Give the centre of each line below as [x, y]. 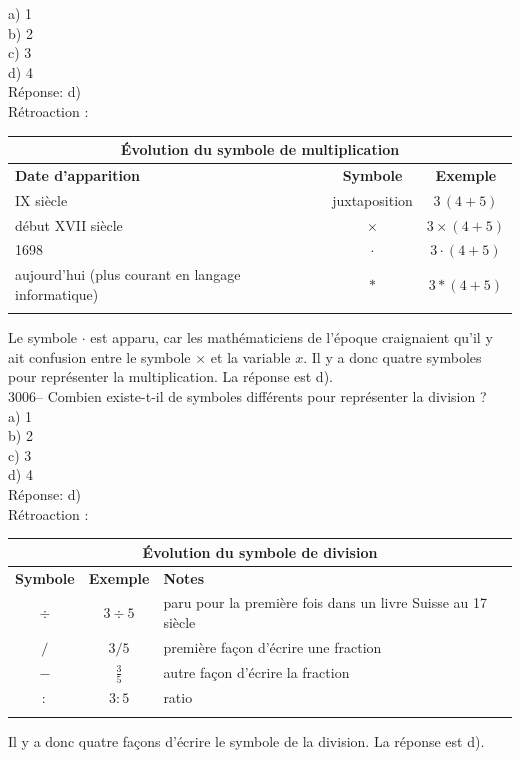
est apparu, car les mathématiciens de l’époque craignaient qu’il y [291, 337]
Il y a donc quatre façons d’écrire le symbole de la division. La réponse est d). [246, 740]
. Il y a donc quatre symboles [392, 356]
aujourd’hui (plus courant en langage [128, 274]
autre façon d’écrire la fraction [256, 671]
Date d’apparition [77, 174]
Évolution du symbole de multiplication [260, 149]
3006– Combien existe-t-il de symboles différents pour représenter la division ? [247, 396]
